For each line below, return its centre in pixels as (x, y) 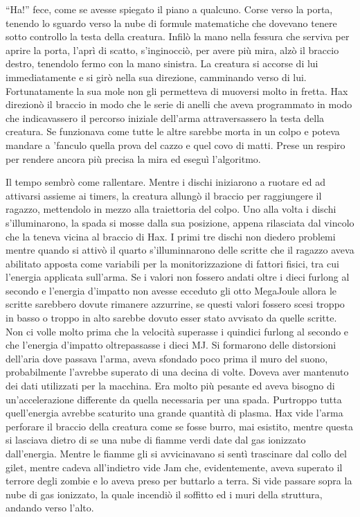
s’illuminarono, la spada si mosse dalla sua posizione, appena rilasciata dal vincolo (180, 222)
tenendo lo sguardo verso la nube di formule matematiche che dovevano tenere (171, 23)
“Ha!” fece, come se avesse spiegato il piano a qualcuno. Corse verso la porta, (169, 9)
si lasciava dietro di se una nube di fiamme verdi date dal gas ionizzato (156, 440)
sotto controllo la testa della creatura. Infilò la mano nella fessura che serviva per (178, 36)
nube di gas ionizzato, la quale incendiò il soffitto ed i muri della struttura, (164, 494)
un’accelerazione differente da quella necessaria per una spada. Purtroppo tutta (174, 399)
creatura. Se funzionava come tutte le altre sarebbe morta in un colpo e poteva (173, 131)
